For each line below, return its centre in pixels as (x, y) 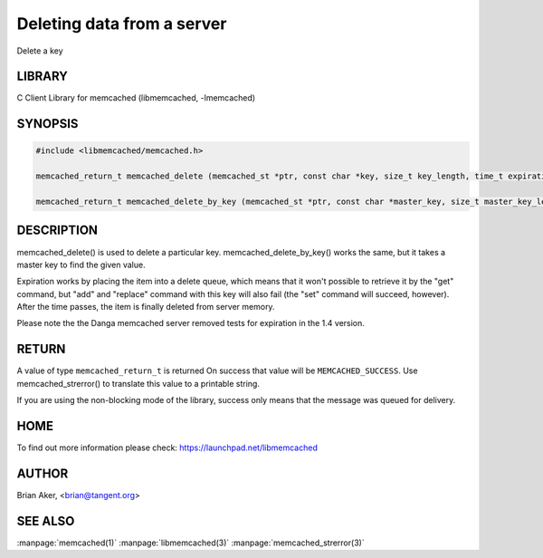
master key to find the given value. (81, 265)
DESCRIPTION (57, 231)
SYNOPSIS (48, 124)
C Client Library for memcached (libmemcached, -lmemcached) (136, 98)
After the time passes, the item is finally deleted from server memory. (146, 307)
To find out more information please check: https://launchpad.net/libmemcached (167, 447)
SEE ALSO (46, 521)
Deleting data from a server (122, 24)
